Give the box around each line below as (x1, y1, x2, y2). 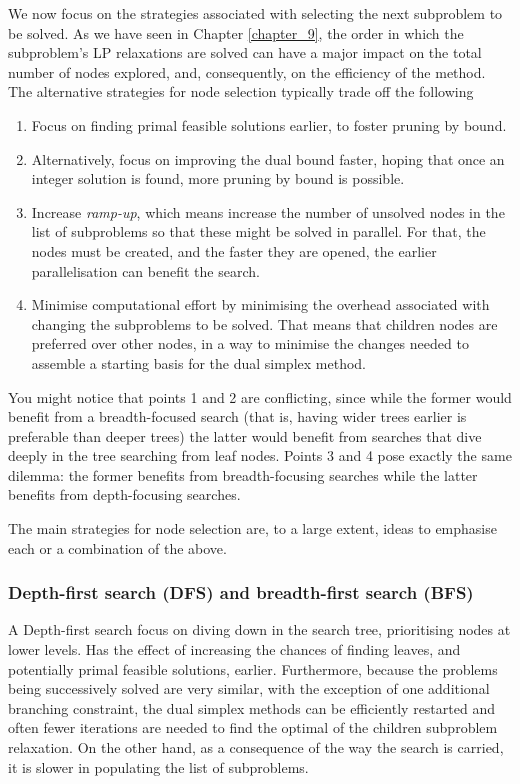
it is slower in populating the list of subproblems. (8, 756, 309, 777)
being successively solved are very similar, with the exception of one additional (8, 678, 490, 699)
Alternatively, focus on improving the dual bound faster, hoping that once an (31, 148, 505, 169)
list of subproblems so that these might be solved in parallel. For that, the (31, 221, 486, 242)
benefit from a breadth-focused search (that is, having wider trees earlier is (8, 406, 467, 427)
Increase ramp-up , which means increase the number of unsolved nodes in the (31, 201, 505, 222)
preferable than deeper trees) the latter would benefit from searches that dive (8, 425, 482, 446)
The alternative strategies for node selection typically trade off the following (8, 81, 474, 102)
